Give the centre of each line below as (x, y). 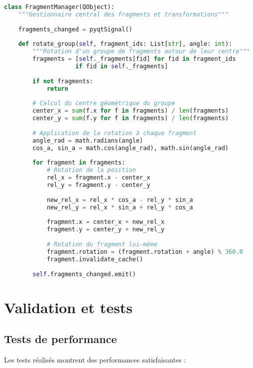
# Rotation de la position (91, 170)
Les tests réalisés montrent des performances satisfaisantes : (95, 359)
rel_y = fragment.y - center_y (98, 185)
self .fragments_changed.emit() (84, 274)
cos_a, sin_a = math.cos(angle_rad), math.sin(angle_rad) (131, 148)
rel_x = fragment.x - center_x (98, 178)
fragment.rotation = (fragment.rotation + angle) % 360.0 (145, 252)
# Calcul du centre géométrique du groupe (104, 103)
